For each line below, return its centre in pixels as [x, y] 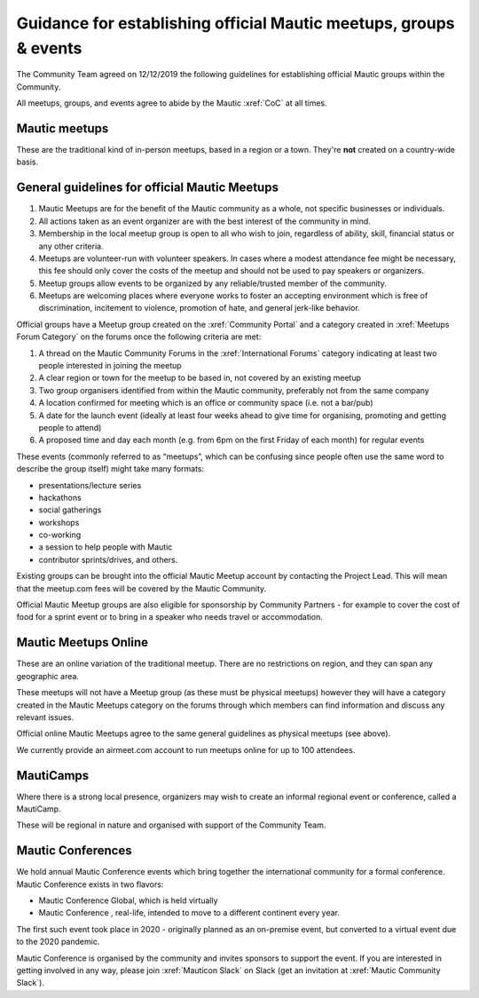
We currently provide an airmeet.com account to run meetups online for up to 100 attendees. [186, 749]
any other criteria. [71, 246]
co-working [60, 535]
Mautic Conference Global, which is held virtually [128, 900]
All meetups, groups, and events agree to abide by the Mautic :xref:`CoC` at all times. [172, 103]
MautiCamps [53, 776]
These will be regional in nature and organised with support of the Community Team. [171, 825]
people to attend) [70, 427]
